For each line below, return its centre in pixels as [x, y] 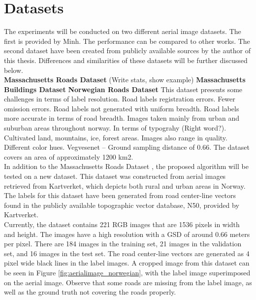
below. [14, 70]
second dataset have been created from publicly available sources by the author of [127, 50]
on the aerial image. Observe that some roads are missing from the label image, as [128, 282]
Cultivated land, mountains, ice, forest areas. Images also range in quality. [116, 137]
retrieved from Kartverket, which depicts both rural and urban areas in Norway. [125, 185]
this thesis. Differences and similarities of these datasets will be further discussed [126, 60]
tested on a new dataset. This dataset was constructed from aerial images [115, 176]
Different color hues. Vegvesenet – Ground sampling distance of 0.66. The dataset [127, 147]
